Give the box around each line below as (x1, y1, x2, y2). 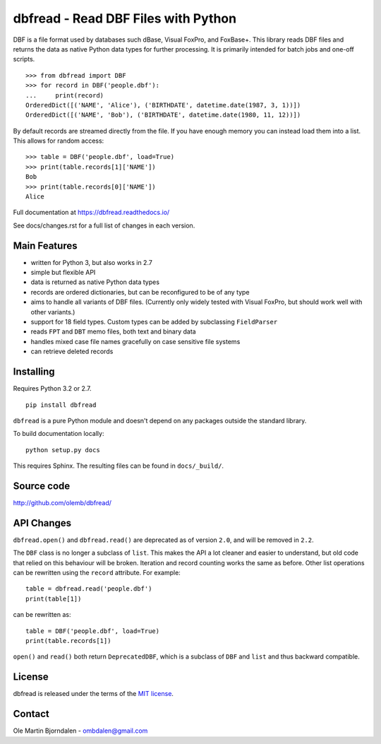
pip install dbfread (25, 401, 97, 409)
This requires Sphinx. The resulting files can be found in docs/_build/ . (13, 461, 224, 470)
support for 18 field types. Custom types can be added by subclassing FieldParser (30, 318, 278, 326)
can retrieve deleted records (30, 347, 114, 356)
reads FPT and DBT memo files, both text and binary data (30, 327, 197, 336)
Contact (13, 708, 49, 720)
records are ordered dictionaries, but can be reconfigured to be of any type (30, 288, 250, 296)
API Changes (13, 516, 72, 529)
